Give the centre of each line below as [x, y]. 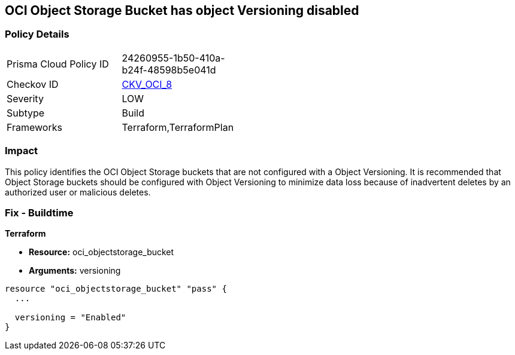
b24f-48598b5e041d [169, 70]
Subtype [26, 113]
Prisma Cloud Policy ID [58, 64]
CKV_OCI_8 [147, 84]
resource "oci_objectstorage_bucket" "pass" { [116, 289]
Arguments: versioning [75, 271]
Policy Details [37, 34]
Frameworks [34, 127]
